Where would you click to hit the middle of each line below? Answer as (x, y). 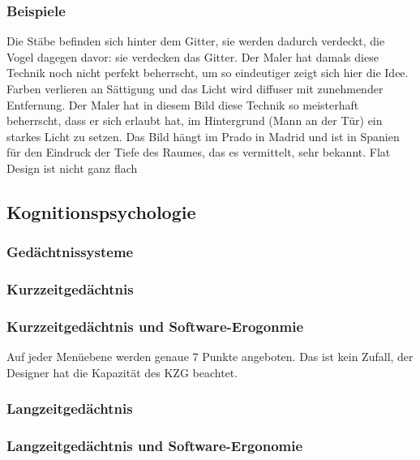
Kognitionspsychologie (101, 211)
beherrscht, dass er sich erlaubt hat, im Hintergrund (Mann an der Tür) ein (195, 120)
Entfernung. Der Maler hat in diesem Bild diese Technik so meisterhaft (183, 104)
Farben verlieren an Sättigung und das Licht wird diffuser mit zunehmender (195, 88)
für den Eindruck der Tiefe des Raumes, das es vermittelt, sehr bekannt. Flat (199, 152)
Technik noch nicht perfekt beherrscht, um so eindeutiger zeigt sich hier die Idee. (208, 73)
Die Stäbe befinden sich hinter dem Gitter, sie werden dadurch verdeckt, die (196, 41)
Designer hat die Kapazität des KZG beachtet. (122, 372)
